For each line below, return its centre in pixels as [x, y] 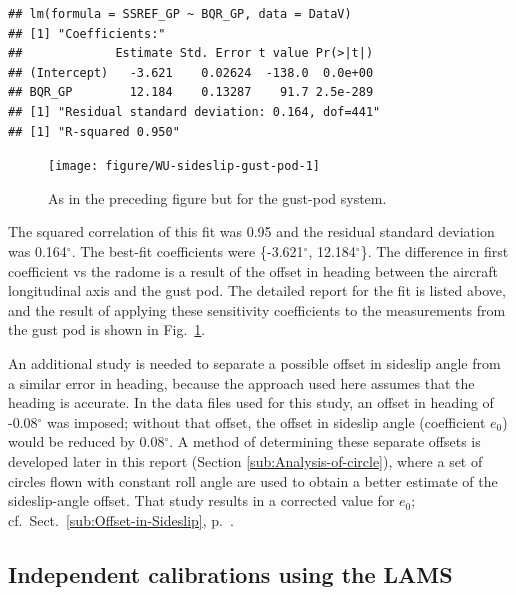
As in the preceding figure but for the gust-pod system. [217, 197]
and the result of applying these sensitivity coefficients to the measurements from [257, 309]
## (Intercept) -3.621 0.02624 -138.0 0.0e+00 [191, 72]
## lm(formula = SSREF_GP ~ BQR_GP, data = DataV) [180, 14]
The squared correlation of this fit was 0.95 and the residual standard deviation [251, 231]
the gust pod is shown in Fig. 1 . [107, 329]
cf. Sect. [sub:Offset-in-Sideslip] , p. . [121, 519]
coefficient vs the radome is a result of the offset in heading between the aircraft [253, 270]
